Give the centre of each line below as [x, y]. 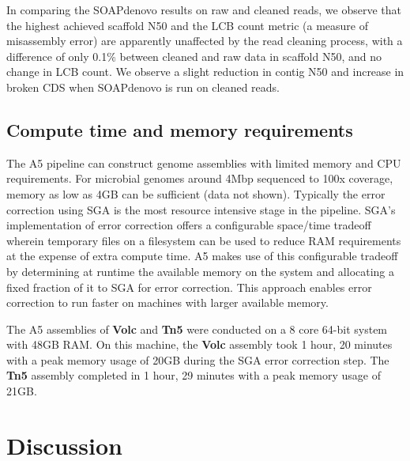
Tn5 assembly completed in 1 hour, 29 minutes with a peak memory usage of [194, 375]
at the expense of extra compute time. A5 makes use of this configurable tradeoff [202, 256]
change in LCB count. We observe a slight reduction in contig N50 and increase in [205, 72]
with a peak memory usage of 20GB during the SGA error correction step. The [198, 359]
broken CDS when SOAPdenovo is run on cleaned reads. [143, 87]
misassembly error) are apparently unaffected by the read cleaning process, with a [205, 41]
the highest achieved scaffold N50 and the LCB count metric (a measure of [187, 25]
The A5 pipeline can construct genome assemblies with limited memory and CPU [204, 162]
